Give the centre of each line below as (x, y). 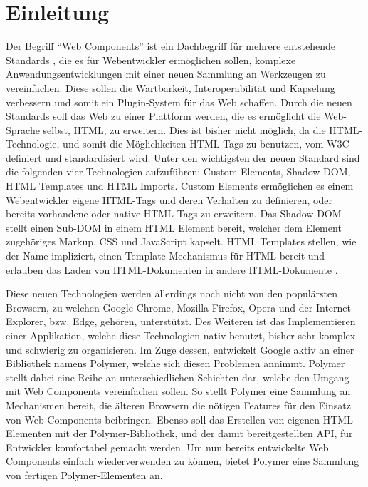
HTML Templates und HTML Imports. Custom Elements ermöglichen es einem (180, 186)
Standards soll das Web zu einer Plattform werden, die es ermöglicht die (163, 116)
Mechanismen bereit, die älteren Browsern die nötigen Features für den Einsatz (178, 405)
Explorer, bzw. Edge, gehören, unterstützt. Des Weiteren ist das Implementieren (181, 321)
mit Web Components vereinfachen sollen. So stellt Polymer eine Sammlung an (178, 391)
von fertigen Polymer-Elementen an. (84, 475)
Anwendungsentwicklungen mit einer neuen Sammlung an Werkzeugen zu (166, 74)
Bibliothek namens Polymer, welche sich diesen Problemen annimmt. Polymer (175, 363)
